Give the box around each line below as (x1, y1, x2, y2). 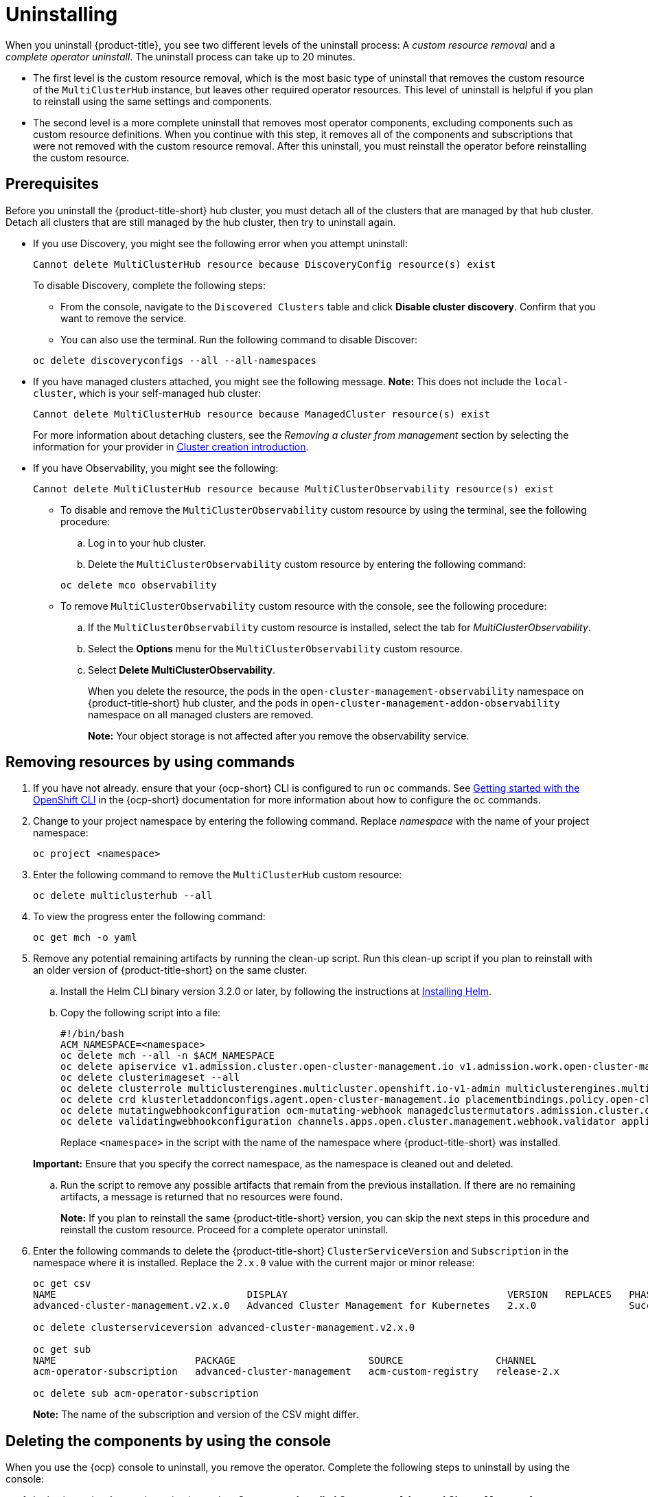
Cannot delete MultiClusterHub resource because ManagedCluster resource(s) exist (33, 408, 490, 420)
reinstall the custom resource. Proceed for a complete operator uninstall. (60, 1224, 389, 1236)
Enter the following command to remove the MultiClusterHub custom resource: (33, 869, 402, 881)
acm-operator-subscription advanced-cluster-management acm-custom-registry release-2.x (33, 1366, 560, 1378)
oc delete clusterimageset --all (60, 1072, 240, 1084)
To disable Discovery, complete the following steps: (33, 279, 266, 291)
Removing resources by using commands (5, 753, 295, 771)
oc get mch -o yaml (33, 932, 137, 944)
